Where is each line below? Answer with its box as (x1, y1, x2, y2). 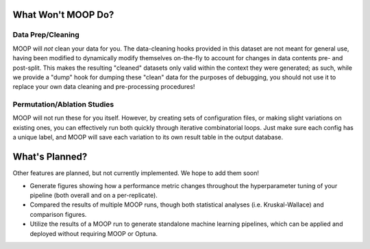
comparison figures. (29, 210, 87, 218)
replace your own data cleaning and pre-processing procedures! (12, 83, 195, 91)
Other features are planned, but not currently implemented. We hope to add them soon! (12, 169, 260, 177)
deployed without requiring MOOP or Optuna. (29, 229, 158, 237)
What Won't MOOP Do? (12, 9, 114, 21)
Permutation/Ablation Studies (12, 100, 114, 109)
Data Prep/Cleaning (12, 30, 80, 40)
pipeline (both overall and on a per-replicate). (29, 191, 158, 199)
